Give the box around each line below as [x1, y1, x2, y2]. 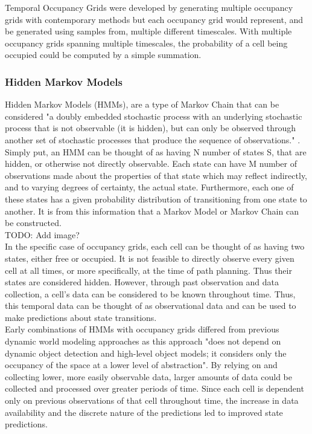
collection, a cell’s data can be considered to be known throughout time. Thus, [5, 287, 296, 300]
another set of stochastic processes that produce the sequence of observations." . [5, 133, 301, 146]
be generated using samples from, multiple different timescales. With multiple [5, 25, 292, 37]
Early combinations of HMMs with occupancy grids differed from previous [5, 323, 279, 335]
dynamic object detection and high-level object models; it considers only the [5, 346, 287, 359]
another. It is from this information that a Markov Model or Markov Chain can [5, 204, 299, 217]
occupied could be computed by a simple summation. [5, 48, 202, 61]
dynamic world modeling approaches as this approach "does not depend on [5, 335, 281, 348]
